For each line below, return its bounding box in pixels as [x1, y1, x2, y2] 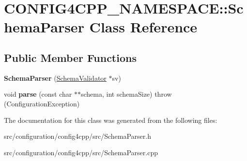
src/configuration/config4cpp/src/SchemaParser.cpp [4, 147, 158, 157]
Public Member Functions [4, 50, 137, 65]
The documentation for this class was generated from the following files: [4, 115, 217, 125]
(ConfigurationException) [4, 98, 80, 108]
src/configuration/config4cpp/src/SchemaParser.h [4, 131, 151, 141]
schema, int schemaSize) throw [81, 89, 172, 99]
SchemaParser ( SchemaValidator [4, 73, 107, 83]
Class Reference [89, 17, 198, 37]
